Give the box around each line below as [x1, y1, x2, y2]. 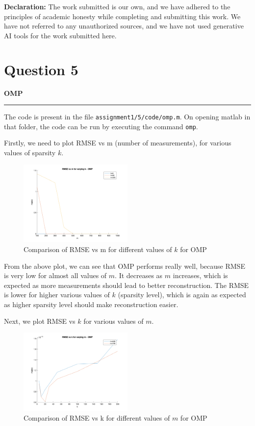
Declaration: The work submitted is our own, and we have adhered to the [4, 1, 230, 11]
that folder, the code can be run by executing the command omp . [4, 121, 198, 131]
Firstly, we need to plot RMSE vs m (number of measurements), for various [4, 138, 231, 148]
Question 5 [4, 59, 78, 79]
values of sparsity [4, 147, 56, 157]
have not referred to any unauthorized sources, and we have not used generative [4, 21, 244, 31]
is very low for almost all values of [4, 270, 107, 281]
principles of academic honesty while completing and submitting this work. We [4, 11, 241, 21]
